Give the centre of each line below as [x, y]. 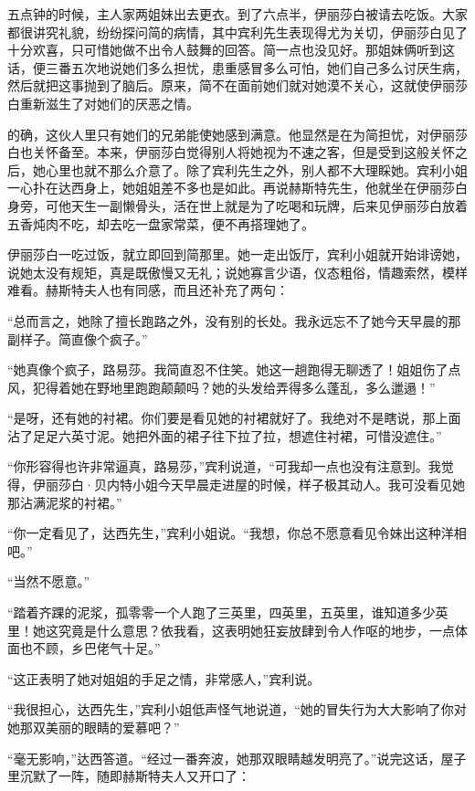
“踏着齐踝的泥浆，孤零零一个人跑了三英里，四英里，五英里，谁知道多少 [222, 612]
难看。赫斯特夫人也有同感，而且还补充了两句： [148, 290]
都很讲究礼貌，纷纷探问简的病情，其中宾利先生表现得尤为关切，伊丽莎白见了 [237, 32]
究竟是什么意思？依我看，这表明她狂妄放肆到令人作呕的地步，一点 [256, 630]
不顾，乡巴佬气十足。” [96, 648]
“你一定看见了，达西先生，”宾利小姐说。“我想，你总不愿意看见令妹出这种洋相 [237, 533]
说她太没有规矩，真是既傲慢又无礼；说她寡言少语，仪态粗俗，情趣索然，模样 [237, 272]
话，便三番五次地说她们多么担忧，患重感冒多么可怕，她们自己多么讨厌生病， [237, 67]
